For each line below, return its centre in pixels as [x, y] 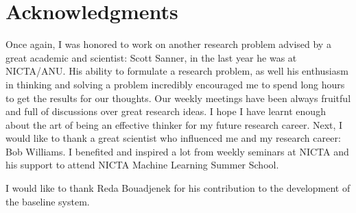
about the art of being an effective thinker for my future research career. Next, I [174, 124]
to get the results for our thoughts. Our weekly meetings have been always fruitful [178, 98]
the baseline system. [48, 201]
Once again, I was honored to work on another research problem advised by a [168, 44]
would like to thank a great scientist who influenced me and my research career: [173, 138]
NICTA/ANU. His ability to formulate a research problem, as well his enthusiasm [177, 71]
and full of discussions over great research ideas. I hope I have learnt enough [166, 111]
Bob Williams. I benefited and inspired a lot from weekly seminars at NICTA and [177, 151]
